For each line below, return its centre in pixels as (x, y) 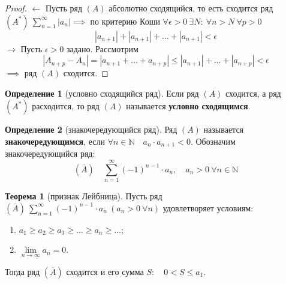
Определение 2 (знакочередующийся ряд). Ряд (91, 129)
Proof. (16, 8)
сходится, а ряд (253, 93)
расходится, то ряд (66, 106)
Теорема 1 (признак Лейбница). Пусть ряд (84, 196)
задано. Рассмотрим (102, 48)
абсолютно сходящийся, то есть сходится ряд (191, 8)
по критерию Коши (125, 21)
